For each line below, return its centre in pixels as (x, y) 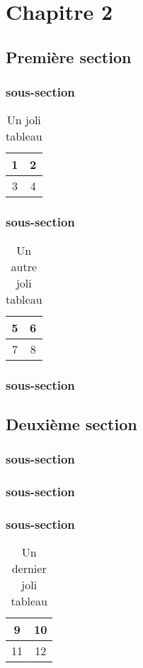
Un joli (24, 120)
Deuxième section (71, 423)
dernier (29, 569)
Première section (69, 56)
